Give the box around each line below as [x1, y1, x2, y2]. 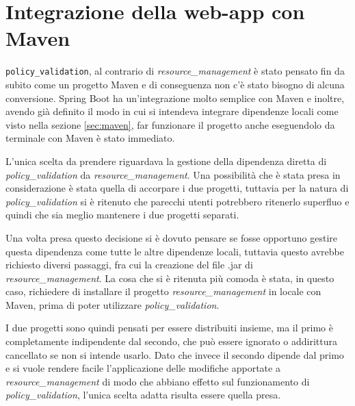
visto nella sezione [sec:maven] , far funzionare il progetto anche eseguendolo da [5, 117, 335, 131]
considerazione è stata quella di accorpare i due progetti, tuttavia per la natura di [5, 181, 349, 195]
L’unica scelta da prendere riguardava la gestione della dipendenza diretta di [5, 153, 327, 168]
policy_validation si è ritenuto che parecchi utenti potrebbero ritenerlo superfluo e [5, 194, 350, 208]
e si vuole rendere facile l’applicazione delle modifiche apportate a [5, 361, 280, 375]
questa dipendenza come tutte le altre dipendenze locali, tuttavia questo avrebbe [5, 244, 344, 258]
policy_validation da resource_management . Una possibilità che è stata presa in [5, 167, 341, 181]
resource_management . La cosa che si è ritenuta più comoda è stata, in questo [5, 270, 334, 285]
